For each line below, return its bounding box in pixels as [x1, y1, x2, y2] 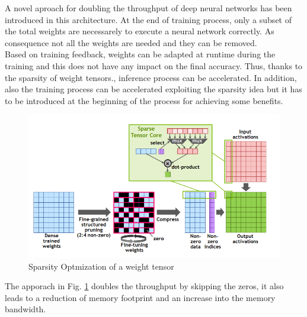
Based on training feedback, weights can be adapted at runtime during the [5, 48, 276, 60]
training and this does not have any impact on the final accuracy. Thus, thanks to [5, 59, 303, 72]
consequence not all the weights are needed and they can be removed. [5, 36, 257, 48]
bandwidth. [5, 303, 46, 315]
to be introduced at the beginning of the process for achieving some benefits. [5, 94, 283, 106]
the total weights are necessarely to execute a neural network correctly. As [5, 25, 274, 37]
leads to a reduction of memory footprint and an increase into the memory [5, 291, 276, 303]
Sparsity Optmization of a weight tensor [28, 260, 174, 272]
